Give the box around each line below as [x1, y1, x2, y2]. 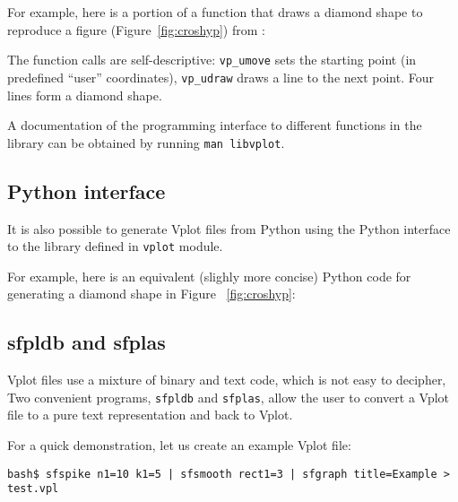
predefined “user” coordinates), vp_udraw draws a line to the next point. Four [7, 67, 434, 86]
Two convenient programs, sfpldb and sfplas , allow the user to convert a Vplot [7, 387, 449, 406]
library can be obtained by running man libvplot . [7, 133, 285, 151]
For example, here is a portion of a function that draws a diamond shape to [7, 3, 423, 21]
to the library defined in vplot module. [7, 237, 223, 255]
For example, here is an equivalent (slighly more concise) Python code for [7, 266, 411, 285]
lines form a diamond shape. [7, 85, 162, 104]
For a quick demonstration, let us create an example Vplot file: [7, 436, 351, 454]
